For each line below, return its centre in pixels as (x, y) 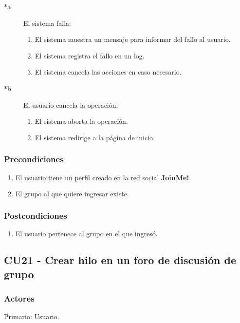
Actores (19, 298)
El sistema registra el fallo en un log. (90, 55)
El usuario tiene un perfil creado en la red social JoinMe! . (103, 177)
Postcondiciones (36, 215)
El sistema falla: (47, 23)
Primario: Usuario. (32, 316)
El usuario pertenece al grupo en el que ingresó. (86, 233)
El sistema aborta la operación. (81, 121)
